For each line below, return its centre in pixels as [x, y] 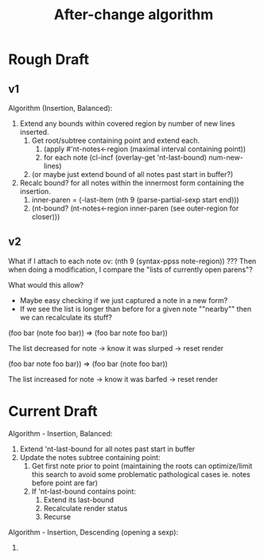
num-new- [226, 157]
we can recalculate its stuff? [66, 317]
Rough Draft [49, 59]
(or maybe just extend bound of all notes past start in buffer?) [132, 174]
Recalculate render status [85, 508]
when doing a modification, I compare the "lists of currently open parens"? [130, 270]
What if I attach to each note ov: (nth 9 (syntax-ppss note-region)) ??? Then [132, 261]
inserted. [34, 132]
